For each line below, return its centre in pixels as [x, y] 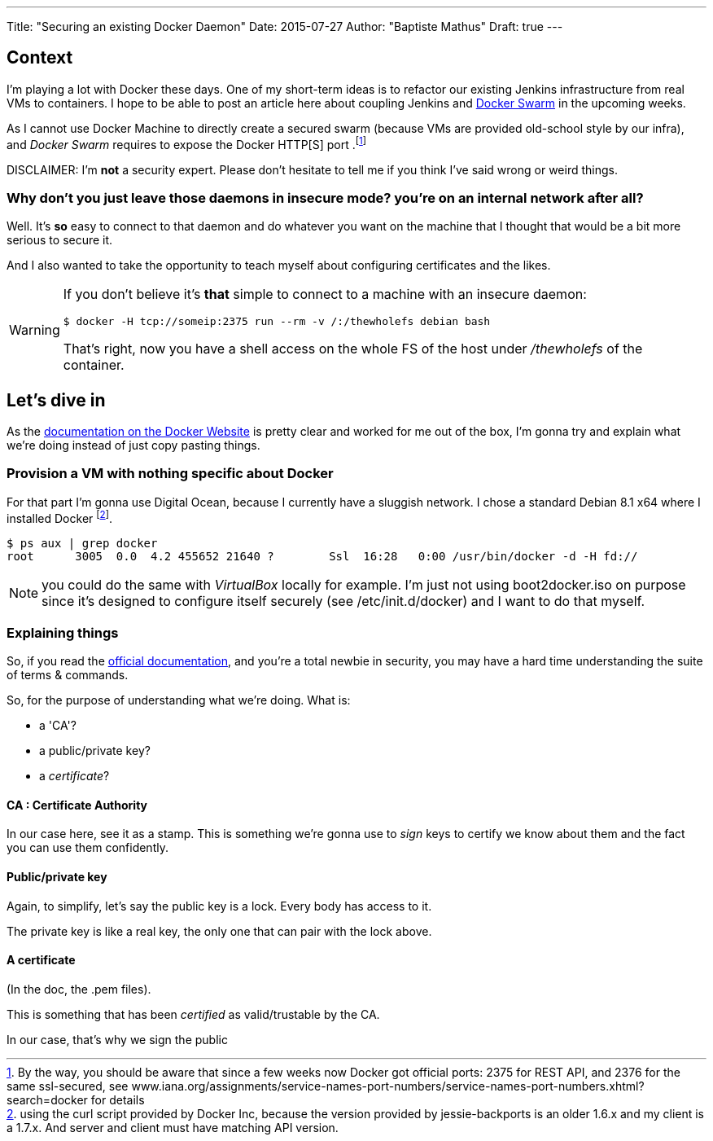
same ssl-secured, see [68, 1086]
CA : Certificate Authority [77, 805]
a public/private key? [95, 751]
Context [40, 58]
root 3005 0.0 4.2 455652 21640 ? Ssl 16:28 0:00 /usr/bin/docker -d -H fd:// [322, 556]
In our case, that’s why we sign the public [117, 1039]
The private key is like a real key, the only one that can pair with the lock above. [219, 931]
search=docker [47, 1099]
